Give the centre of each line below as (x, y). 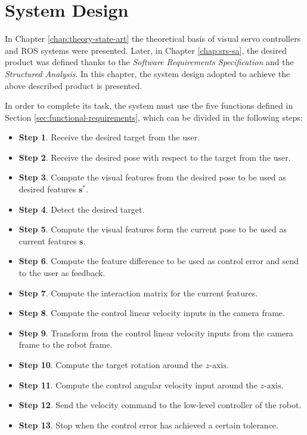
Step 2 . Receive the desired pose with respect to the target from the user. (155, 157)
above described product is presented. (74, 85)
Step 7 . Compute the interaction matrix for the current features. (138, 292)
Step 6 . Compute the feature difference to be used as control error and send (159, 261)
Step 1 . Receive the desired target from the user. (109, 137)
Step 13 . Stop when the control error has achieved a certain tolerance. (148, 425)
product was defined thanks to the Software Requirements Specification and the (149, 62)
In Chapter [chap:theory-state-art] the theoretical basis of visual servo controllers (153, 39)
